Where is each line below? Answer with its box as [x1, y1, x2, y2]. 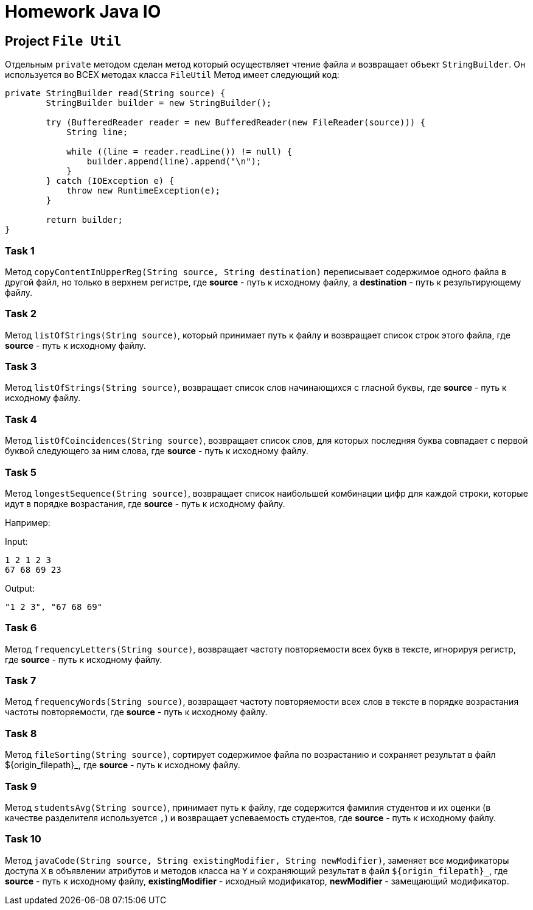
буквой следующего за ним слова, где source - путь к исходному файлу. [5, 446, 308, 457]
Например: [5, 517, 51, 528]
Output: [5, 583, 35, 593]
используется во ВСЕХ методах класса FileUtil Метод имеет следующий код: [5, 69, 340, 80]
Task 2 [5, 307, 37, 320]
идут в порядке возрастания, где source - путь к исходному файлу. [5, 498, 285, 509]
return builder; [46, 215, 123, 225]
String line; [66, 127, 128, 138]
